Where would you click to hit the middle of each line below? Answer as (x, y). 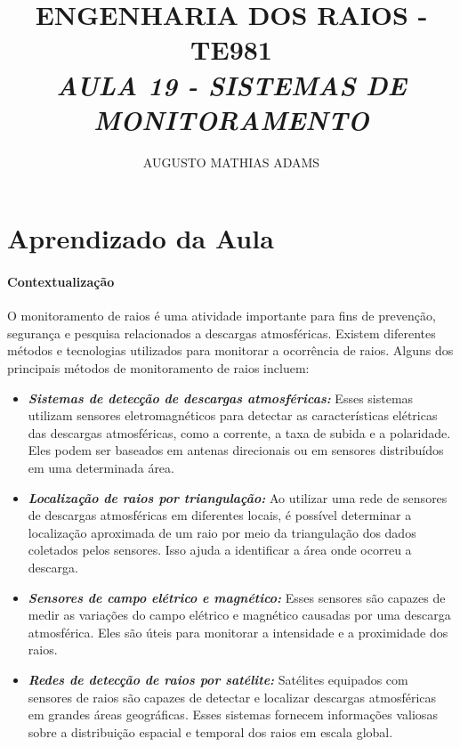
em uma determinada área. (101, 468)
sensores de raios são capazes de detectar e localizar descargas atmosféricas (232, 697)
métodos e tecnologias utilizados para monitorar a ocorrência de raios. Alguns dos (230, 350)
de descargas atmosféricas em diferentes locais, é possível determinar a (220, 515)
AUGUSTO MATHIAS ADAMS (231, 162)
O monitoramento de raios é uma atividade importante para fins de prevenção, (222, 316)
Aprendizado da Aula (141, 238)
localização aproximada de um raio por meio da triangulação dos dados (222, 532)
